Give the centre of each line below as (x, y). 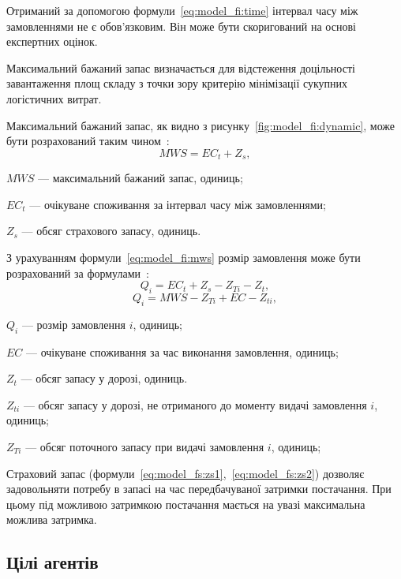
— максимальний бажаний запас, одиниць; (141, 178)
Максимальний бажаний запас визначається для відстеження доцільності (181, 67)
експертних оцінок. (52, 41)
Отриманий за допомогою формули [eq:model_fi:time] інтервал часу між (182, 10)
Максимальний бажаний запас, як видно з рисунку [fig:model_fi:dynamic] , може (201, 125)
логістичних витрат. (54, 98)
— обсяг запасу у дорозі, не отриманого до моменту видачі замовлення (195, 404)
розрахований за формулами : (78, 273)
